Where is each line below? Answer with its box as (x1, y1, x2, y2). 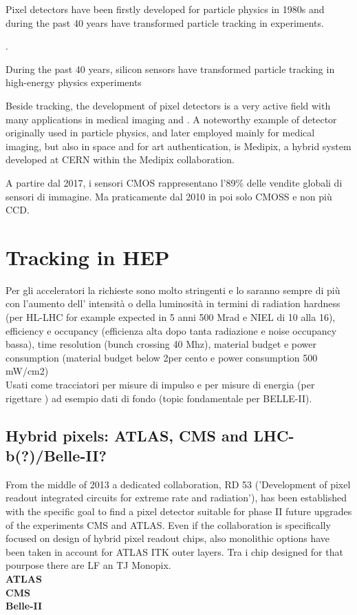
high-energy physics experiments (6, 75, 142, 90)
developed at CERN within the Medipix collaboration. (6, 152, 235, 167)
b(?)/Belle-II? (6, 444, 107, 466)
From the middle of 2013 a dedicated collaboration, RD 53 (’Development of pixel (6, 477, 351, 491)
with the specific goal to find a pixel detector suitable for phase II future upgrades (6, 503, 352, 518)
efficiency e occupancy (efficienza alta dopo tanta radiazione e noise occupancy (6, 323, 337, 337)
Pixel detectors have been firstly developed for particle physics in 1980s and (6, 2, 325, 16)
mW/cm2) (6, 364, 49, 378)
